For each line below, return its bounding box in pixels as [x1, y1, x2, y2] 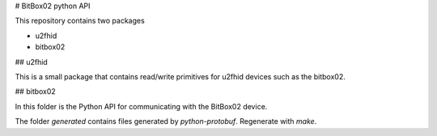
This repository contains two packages [15, 16, 145, 26]
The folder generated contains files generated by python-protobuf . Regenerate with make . [15, 117, 317, 126]
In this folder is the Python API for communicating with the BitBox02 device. [15, 101, 268, 111]
